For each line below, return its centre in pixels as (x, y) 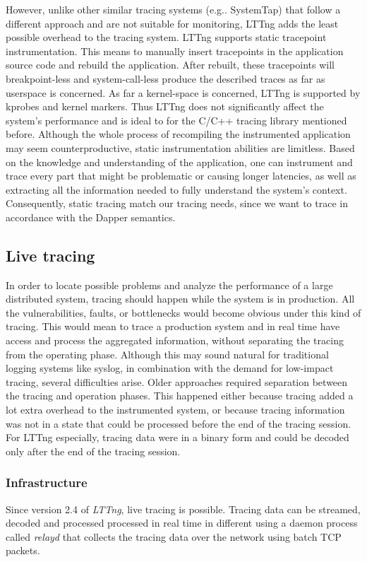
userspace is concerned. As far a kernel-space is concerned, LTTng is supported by (183, 92)
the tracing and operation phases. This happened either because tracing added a (180, 396)
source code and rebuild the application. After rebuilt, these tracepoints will (170, 65)
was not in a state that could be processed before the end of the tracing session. (179, 423)
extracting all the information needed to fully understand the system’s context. (176, 189)
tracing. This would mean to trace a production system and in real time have (173, 326)
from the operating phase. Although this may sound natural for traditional (167, 354)
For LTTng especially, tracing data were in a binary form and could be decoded (178, 437)
